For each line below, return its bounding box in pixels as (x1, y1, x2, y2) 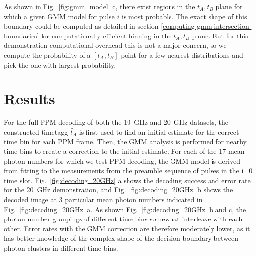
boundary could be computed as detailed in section (4, 21, 159, 31)
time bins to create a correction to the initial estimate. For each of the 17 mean (4, 146, 245, 156)
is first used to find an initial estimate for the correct (79, 126, 239, 137)
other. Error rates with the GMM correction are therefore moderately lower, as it (4, 223, 250, 233)
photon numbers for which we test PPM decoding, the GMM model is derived (4, 155, 241, 166)
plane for (215, 1, 243, 11)
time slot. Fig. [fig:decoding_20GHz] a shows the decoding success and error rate (4, 175, 251, 185)
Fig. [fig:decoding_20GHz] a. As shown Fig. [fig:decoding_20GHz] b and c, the (4, 204, 246, 214)
